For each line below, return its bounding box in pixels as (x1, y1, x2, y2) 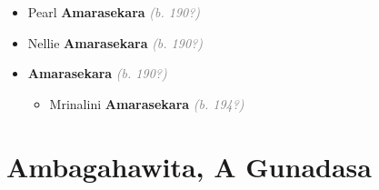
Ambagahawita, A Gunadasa (6, 147, 372, 185)
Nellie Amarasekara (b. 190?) (27, 33, 203, 52)
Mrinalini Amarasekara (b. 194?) (49, 94, 244, 113)
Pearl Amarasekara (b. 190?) (27, 3, 201, 21)
